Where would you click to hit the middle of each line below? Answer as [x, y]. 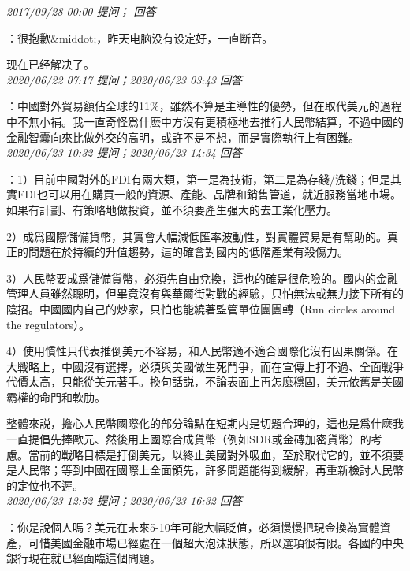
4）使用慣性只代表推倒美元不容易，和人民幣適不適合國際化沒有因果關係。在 [202, 351]
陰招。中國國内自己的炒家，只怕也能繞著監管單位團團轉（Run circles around [201, 308]
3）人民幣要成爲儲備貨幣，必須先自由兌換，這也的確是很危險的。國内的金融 [202, 278]
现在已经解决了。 [50, 64]
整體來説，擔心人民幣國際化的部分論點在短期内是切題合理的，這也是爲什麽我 [205, 423]
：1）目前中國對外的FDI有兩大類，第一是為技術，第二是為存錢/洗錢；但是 [198, 178]
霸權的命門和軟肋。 [56, 397]
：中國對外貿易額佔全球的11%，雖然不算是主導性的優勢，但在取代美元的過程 [204, 106]
